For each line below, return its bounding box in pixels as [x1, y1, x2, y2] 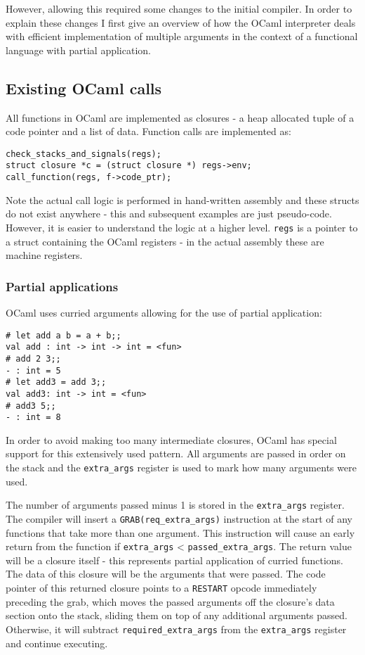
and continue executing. [6, 635, 108, 650]
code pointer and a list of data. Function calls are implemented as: [6, 124, 291, 139]
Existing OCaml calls [6, 77, 162, 98]
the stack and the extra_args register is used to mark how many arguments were [6, 460, 357, 475]
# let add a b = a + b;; [6, 330, 121, 341]
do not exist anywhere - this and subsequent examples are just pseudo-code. [6, 206, 332, 221]
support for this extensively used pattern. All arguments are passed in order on [6, 446, 346, 461]
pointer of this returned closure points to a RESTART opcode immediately [6, 580, 317, 595]
